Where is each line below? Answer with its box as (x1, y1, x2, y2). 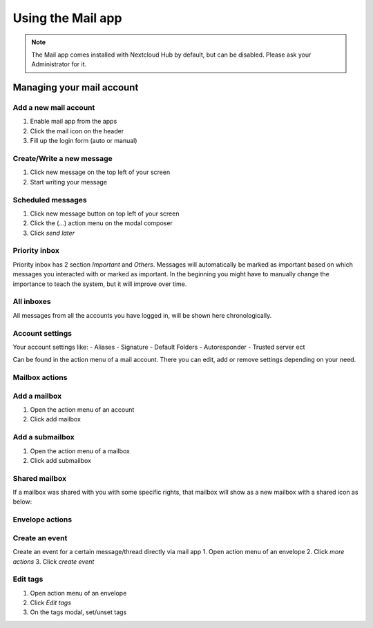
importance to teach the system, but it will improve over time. (12, 280, 187, 288)
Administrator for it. (31, 60, 87, 68)
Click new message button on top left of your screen (30, 209, 180, 218)
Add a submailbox (12, 432, 75, 442)
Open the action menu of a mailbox (30, 446, 131, 455)
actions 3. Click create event (12, 557, 95, 566)
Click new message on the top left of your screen (30, 168, 171, 176)
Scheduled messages (12, 195, 87, 204)
